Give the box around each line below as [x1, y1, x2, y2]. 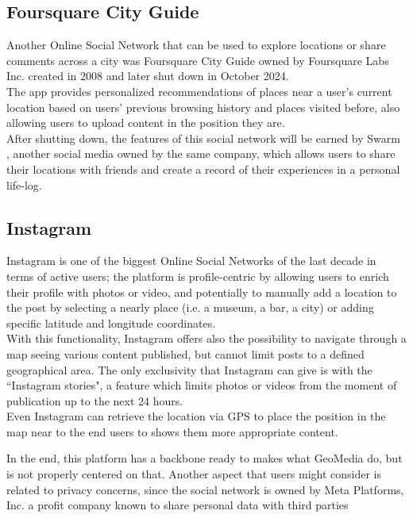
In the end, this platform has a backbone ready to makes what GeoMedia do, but [6, 450, 403, 466]
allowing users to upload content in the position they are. [6, 114, 285, 131]
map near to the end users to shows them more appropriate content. [6, 423, 338, 439]
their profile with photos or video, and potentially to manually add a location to [6, 283, 397, 300]
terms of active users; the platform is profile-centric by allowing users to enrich [6, 267, 389, 284]
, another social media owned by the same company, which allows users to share [6, 145, 396, 162]
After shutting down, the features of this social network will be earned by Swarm [6, 129, 400, 146]
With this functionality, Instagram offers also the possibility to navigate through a [6, 330, 407, 347]
